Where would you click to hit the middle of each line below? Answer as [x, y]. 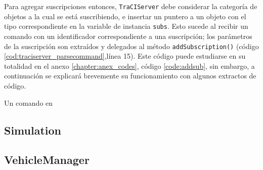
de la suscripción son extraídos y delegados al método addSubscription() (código [131, 46]
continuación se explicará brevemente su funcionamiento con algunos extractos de [130, 76]
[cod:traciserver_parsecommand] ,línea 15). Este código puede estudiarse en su [125, 56]
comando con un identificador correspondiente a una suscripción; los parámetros [128, 36]
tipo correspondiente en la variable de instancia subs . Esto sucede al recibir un [126, 26]
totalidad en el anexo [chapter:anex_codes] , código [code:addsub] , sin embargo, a [129, 66]
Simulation [33, 130]
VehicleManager [47, 160]
